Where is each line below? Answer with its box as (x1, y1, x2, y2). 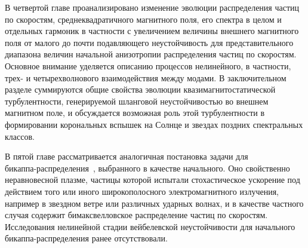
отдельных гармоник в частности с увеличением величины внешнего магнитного (5, 25, 299, 37)
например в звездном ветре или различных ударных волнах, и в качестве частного (5, 197, 304, 209)
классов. (5, 130, 35, 142)
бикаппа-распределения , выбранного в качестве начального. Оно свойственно (5, 161, 290, 174)
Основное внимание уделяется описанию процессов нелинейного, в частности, (5, 59, 291, 72)
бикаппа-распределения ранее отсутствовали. (5, 232, 168, 244)
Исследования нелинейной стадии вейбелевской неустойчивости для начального (5, 220, 295, 232)
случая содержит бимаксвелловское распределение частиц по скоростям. (5, 209, 268, 221)
